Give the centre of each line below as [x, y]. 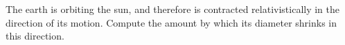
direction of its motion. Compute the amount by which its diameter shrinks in [171, 22]
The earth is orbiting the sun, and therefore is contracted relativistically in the [173, 9]
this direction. [35, 36]
